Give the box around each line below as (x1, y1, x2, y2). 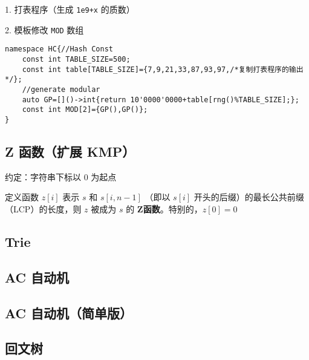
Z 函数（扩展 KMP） (5, 142, 135, 160)
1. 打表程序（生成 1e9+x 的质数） (5, 3, 135, 15)
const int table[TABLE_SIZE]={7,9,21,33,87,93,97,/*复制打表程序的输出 (22, 65, 304, 74)
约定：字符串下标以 (5, 170, 81, 183)
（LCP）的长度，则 (5, 202, 82, 215)
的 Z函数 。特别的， (126, 202, 203, 215)
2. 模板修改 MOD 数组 (5, 23, 84, 36)
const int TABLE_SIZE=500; (22, 54, 131, 64)
